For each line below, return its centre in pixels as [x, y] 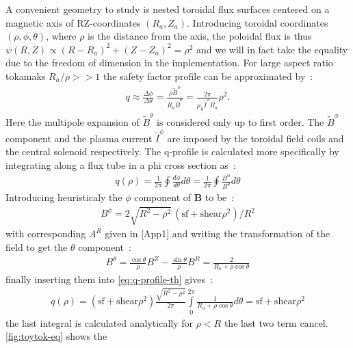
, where [61, 36]
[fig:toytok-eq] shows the [56, 336]
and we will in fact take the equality [272, 49]
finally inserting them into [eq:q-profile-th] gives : [109, 279]
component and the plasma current [79, 138]
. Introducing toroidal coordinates [258, 22]
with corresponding [46, 233]
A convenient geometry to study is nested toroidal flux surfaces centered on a [168, 9]
